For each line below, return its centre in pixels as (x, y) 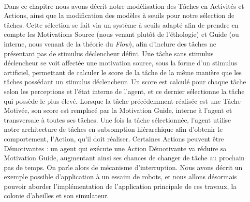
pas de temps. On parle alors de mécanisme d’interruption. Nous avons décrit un (123, 167)
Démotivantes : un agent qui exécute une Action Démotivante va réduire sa (115, 148)
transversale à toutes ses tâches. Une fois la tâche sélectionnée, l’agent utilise (118, 119)
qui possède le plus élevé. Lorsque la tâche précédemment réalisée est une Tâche (122, 101)
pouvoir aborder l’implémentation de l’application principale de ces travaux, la (120, 186)
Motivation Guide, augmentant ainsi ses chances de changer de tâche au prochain (124, 158)
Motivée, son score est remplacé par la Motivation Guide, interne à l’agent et (118, 110)
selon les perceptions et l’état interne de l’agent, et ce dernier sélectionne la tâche (124, 91)
